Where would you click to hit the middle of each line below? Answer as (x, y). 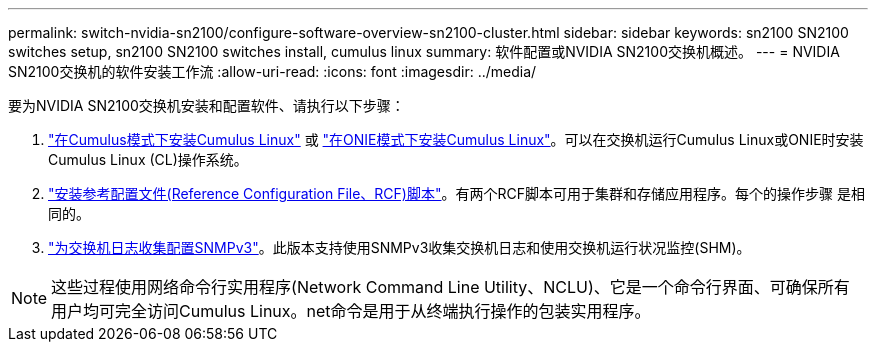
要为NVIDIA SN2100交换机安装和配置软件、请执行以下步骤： (206, 105)
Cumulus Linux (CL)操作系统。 (148, 159)
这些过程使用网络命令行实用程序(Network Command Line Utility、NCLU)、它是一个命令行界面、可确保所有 (450, 287)
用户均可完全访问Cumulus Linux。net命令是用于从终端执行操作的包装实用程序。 (351, 311)
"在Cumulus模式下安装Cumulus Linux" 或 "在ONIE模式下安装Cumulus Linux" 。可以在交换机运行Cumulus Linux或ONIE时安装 (456, 139)
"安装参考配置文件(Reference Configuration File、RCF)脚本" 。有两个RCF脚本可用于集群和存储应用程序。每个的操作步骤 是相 (456, 193)
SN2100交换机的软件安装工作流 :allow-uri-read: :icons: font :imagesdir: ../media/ (272, 71)
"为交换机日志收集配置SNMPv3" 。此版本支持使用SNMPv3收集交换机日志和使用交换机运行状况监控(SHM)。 (399, 247)
